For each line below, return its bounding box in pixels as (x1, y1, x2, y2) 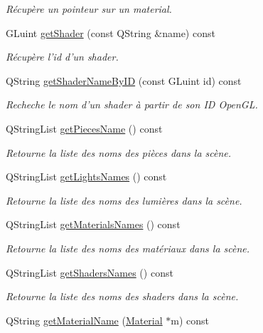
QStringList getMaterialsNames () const (6, 217, 181, 232)
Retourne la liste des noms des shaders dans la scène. (6, 289, 239, 304)
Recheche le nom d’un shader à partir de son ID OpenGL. (6, 97, 258, 112)
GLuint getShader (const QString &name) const (6, 25, 215, 40)
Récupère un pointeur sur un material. (6, 1, 172, 16)
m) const (171, 312, 210, 327)
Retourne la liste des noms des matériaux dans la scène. (6, 240, 250, 255)
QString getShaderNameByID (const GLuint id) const (6, 73, 242, 88)
